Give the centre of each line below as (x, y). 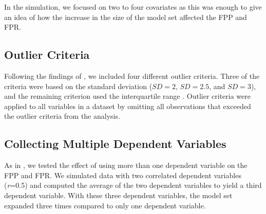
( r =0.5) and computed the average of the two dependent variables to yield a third (133, 185)
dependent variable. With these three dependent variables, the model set (118, 195)
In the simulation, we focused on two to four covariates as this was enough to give (133, 7)
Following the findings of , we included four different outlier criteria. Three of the (132, 76)
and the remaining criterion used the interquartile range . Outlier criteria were (127, 96)
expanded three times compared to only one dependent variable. (105, 205)
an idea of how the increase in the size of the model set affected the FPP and (126, 17)
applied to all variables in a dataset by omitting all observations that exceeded (128, 106)
